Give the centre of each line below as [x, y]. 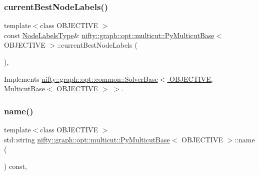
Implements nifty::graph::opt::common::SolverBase [81, 78]
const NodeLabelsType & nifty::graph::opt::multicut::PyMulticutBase [109, 35]
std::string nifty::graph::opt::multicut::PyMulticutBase [87, 139]
